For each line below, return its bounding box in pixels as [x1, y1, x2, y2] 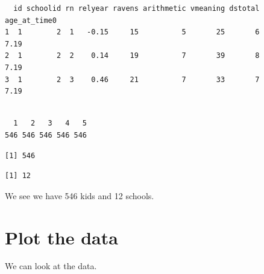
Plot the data [5, 225, 118, 249]
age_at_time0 [5, 16, 57, 25]
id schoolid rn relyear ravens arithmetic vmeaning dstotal [13, 4, 260, 13]
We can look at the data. [5, 260, 97, 272]
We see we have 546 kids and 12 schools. [5, 189, 154, 202]
